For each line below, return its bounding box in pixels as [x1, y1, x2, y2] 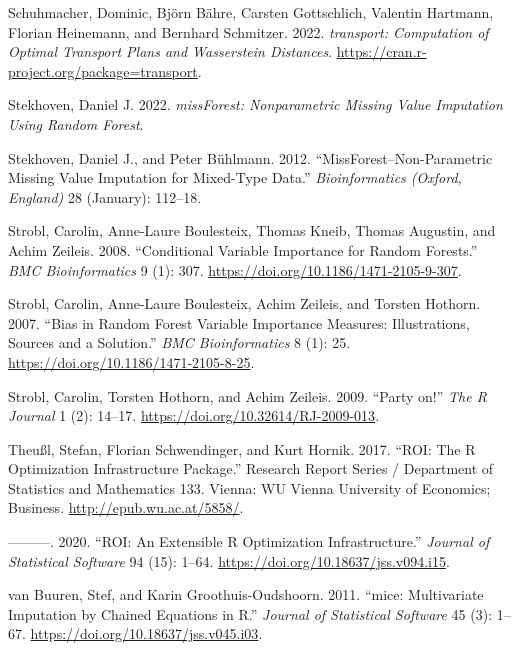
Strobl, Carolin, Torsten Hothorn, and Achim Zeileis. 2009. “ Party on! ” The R [8, 385, 487, 406]
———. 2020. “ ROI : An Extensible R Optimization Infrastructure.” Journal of [8, 531, 490, 552]
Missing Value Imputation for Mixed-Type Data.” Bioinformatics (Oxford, [8, 167, 462, 188]
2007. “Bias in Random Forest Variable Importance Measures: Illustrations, [8, 312, 470, 333]
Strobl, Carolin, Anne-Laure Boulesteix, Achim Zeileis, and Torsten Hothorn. [8, 293, 481, 314]
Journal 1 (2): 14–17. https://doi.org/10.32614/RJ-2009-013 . [8, 405, 380, 426]
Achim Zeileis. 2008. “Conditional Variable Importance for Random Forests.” [8, 239, 478, 260]
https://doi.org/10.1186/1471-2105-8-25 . [8, 351, 255, 372]
